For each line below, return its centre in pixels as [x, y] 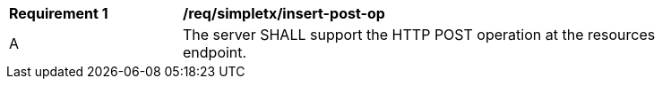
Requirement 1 [59, 13]
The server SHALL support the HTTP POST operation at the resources [419, 35]
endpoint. [215, 52]
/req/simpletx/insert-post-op [284, 13]
